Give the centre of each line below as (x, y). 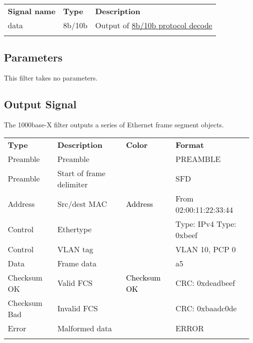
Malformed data (84, 328)
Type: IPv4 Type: (206, 223)
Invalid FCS (78, 308)
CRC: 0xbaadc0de (206, 308)
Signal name (32, 11)
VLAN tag (75, 249)
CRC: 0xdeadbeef (205, 283)
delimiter (72, 184)
